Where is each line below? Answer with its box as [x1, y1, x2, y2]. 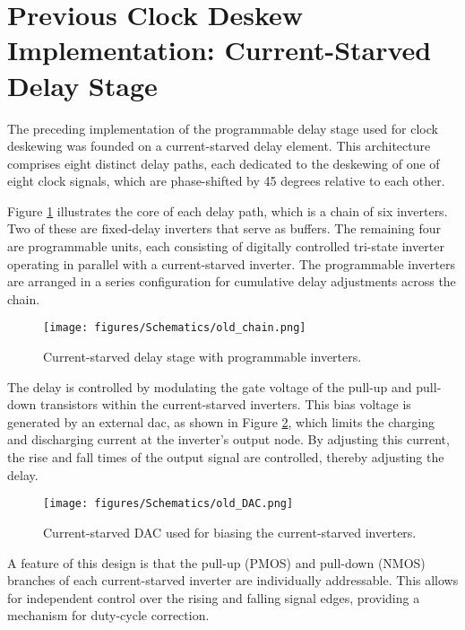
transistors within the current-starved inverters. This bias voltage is [39, 395, 411, 414]
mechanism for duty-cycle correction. [7, 606, 210, 625]
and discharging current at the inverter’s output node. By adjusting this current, [7, 430, 450, 449]
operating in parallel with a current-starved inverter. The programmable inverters [7, 254, 455, 273]
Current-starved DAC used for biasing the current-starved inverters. [43, 522, 417, 541]
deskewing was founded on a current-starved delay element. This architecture [7, 136, 431, 155]
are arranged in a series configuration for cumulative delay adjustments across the [7, 272, 456, 291]
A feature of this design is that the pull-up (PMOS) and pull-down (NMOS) [7, 553, 426, 572]
